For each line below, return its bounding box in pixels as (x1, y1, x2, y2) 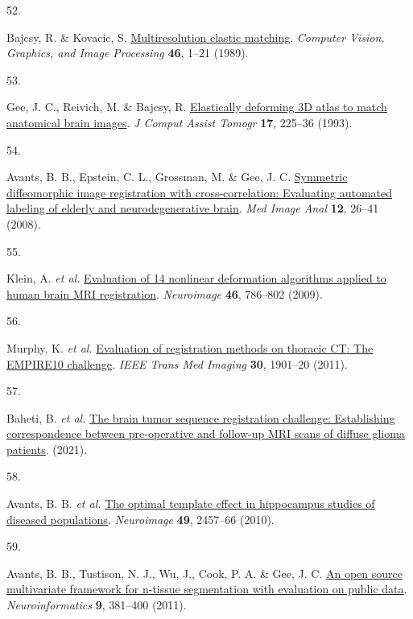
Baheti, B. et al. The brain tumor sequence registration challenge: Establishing (6, 409, 395, 426)
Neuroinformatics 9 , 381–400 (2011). (6, 596, 187, 613)
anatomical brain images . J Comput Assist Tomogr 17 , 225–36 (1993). (6, 113, 353, 130)
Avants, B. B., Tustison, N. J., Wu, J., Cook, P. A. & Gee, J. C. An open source (6, 564, 403, 581)
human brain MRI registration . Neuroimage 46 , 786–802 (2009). (6, 285, 323, 302)
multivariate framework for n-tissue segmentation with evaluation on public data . (6, 580, 407, 597)
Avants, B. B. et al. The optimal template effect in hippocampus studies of (6, 495, 375, 512)
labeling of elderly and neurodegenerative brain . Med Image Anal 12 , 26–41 (6, 200, 379, 217)
